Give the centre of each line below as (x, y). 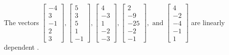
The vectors (21, 22)
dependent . (21, 47)
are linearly (208, 22)
